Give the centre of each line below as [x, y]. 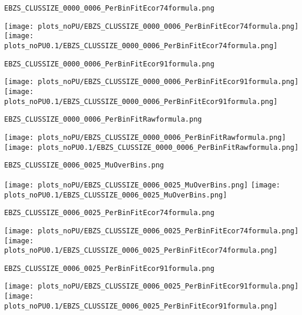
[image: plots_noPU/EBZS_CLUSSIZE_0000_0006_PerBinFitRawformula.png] [145, 137]
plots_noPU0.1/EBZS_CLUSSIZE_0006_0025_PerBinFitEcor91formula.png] [141, 306]
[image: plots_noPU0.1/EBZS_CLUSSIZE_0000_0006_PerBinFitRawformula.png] [152, 147]
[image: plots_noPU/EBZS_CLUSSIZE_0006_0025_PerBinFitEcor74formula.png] [152, 231]
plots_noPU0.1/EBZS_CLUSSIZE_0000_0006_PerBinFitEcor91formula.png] [141, 101]
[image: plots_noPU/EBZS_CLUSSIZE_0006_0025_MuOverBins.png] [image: [142, 185]
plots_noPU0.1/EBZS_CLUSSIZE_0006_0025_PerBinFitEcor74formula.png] [141, 251]
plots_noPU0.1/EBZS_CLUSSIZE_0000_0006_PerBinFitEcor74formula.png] [141, 46]
